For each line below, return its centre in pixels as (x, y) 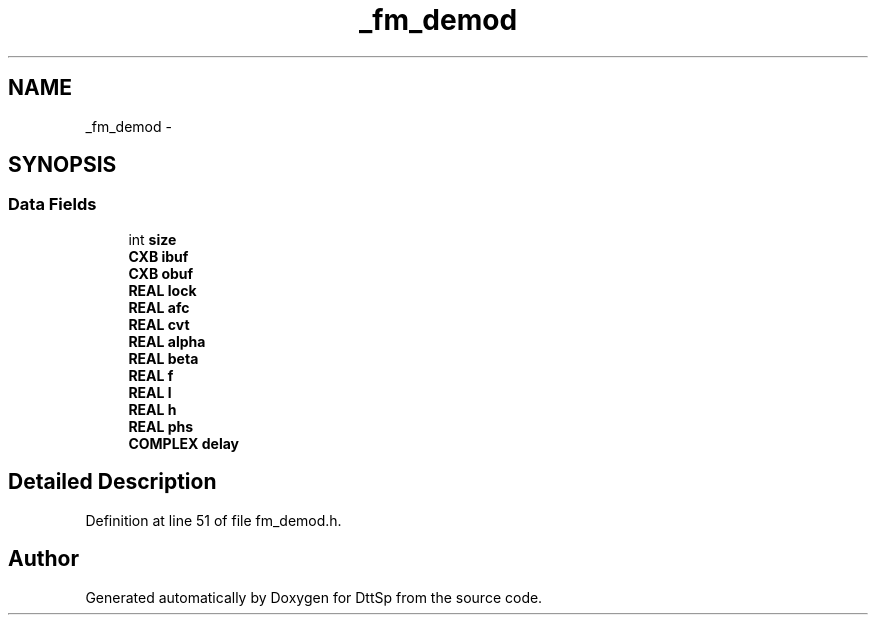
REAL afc (159, 307)
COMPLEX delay (183, 443)
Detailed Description (112, 482)
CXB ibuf (158, 256)
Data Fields (52, 204)
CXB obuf (161, 273)
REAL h (152, 409)
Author (43, 559)
